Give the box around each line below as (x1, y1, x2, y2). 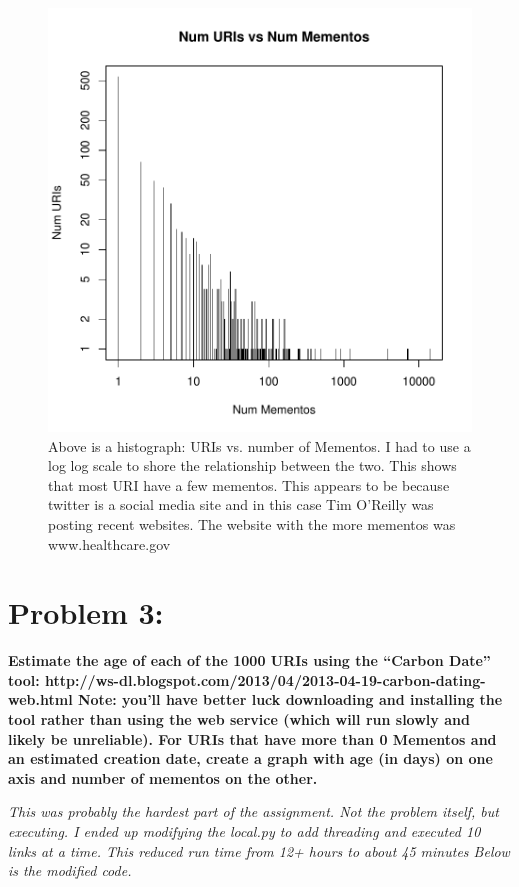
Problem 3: (8, 592, 164, 633)
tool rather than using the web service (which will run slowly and (8, 709, 470, 730)
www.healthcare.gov (48, 533, 171, 554)
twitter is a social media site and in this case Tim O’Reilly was (48, 494, 434, 515)
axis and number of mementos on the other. (8, 767, 318, 788)
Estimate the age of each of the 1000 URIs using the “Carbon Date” (8, 650, 491, 671)
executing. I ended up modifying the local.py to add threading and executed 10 (8, 821, 481, 842)
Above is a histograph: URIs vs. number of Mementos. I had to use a (48, 435, 471, 456)
